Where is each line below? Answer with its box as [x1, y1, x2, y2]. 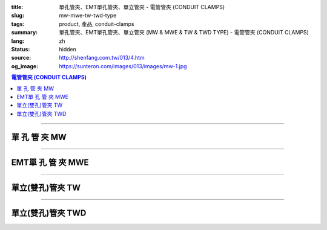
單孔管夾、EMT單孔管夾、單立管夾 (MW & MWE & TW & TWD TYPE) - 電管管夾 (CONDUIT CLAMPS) [59, 29, 309, 36]
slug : [11, 12, 24, 19]
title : [11, 4, 24, 10]
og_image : [11, 62, 39, 69]
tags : [11, 20, 25, 27]
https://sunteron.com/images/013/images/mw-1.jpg [59, 62, 187, 69]
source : [11, 54, 31, 62]
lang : [11, 37, 25, 45]
